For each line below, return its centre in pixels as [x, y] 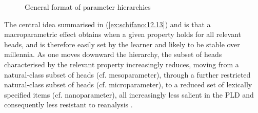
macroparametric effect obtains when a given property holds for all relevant [123, 34]
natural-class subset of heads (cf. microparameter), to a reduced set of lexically [128, 84]
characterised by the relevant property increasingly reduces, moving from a [122, 64]
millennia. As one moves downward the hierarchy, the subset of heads [113, 54]
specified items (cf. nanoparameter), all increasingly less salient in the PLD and [129, 94]
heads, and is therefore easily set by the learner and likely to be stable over [122, 44]
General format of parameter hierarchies [88, 7]
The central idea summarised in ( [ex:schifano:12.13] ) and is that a [107, 24]
